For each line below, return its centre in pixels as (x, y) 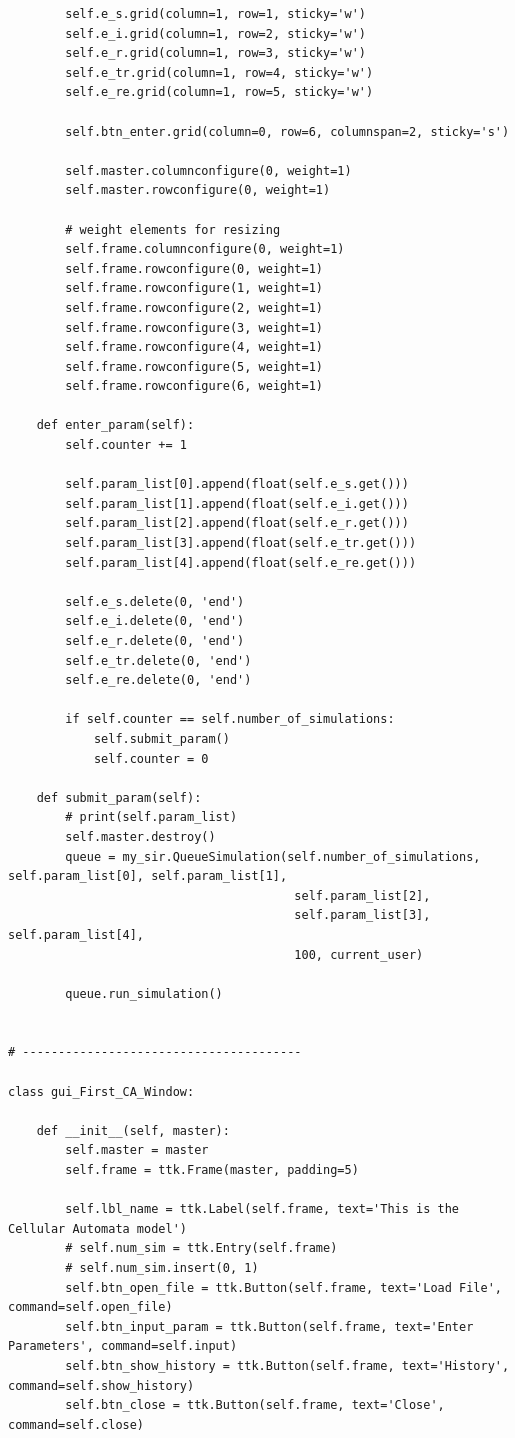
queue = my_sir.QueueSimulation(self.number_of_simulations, (273, 856)
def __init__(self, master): (133, 1130)
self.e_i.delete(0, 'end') (155, 621)
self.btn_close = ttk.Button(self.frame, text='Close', (255, 1405)
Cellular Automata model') (97, 1228)
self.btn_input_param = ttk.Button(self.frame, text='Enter (269, 1326)
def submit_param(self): (119, 797)
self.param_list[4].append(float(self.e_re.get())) (241, 562)
